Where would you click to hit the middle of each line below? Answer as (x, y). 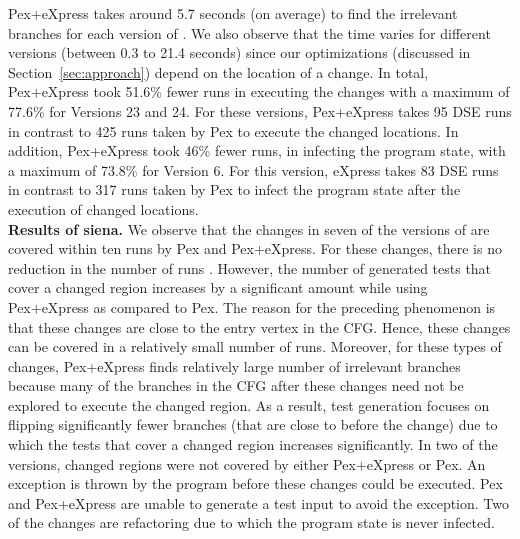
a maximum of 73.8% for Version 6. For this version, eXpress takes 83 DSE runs (253, 169)
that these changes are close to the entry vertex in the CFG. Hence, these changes (259, 326)
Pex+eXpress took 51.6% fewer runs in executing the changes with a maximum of (259, 91)
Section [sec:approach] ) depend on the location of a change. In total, (218, 71)
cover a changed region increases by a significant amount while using (218, 287)
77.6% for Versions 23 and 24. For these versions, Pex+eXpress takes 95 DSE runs (260, 110)
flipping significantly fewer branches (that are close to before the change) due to (253, 424)
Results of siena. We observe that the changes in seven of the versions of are (249, 228)
